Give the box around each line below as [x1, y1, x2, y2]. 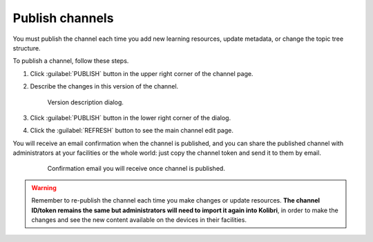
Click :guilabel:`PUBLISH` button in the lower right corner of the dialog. [30, 113, 231, 122]
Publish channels [12, 10, 114, 26]
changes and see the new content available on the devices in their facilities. [31, 216, 247, 224]
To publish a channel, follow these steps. [12, 57, 129, 65]
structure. [12, 44, 41, 52]
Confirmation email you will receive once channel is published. [47, 165, 226, 173]
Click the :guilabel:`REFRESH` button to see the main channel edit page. [30, 127, 234, 135]
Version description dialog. [47, 97, 124, 106]
